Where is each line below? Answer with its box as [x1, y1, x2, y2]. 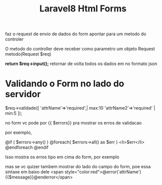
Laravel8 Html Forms [39, 3, 127, 14]
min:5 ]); [5, 110, 22, 117]
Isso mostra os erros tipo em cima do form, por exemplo [5, 154, 120, 160]
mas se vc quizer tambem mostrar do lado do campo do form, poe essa [5, 164, 151, 170]
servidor [5, 89, 41, 100]
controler [5, 36, 24, 42]
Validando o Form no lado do [5, 78, 124, 89]
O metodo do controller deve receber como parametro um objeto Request [5, 46, 155, 52]
